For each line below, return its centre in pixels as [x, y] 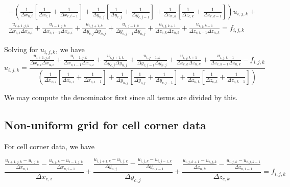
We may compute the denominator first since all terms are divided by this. [121, 97]
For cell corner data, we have [49, 146]
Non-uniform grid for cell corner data [105, 124]
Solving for [21, 49]
